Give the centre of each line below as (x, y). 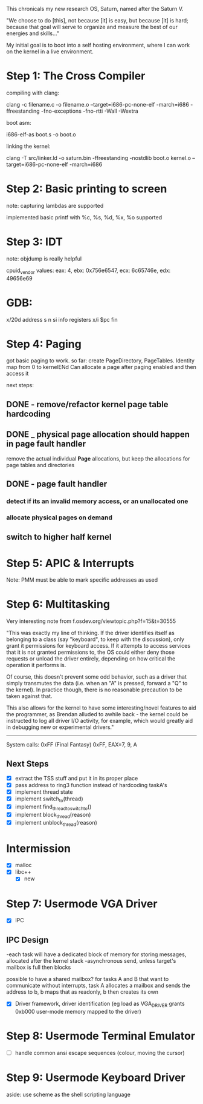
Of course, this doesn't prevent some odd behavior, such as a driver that (97, 677)
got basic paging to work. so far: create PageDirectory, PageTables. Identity (101, 361)
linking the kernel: (28, 146)
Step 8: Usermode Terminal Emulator (101, 1036)
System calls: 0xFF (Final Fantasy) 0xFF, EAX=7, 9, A (72, 745)
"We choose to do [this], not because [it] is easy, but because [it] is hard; (97, 20)
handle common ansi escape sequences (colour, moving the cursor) (100, 1053)
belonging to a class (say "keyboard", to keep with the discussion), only (95, 639)
